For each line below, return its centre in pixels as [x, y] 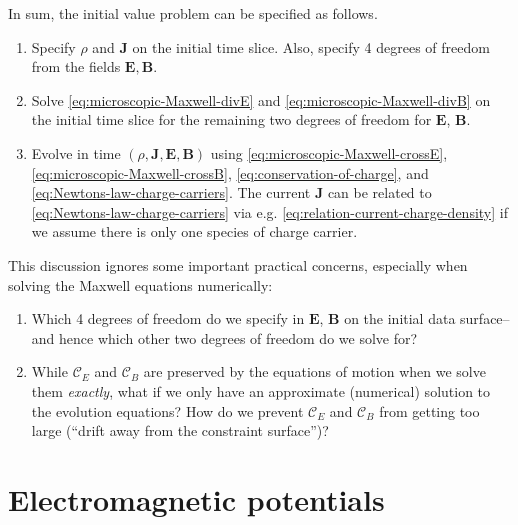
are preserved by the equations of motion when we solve [314, 371]
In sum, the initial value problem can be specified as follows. [193, 13]
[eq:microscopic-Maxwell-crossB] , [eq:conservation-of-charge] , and [230, 172]
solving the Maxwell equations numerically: [140, 284]
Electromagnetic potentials [196, 498]
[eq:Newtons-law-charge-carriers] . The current [171, 192]
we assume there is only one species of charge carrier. [194, 231]
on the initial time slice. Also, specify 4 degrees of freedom [311, 46]
